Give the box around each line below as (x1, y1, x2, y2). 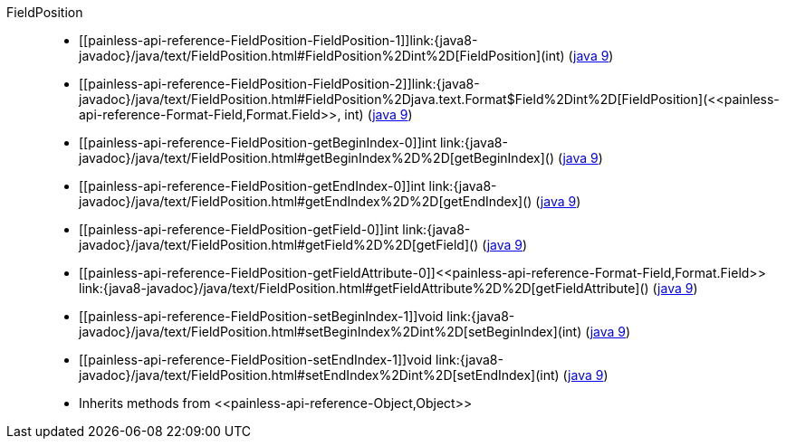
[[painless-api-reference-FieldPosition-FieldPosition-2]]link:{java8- (79, 76, 480, 91)
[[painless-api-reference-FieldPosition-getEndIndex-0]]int (79, 178, 426, 194)
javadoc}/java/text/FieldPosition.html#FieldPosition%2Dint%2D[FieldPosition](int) (79, 48, 565, 63)
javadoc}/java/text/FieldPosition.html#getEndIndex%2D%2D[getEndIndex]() (79, 194, 532, 209)
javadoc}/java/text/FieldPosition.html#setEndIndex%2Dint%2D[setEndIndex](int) (79, 367, 560, 383)
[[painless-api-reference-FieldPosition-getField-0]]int (79, 222, 399, 237)
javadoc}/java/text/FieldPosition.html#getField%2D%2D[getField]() (79, 237, 479, 252)
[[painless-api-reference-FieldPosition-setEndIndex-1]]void (79, 352, 433, 367)
